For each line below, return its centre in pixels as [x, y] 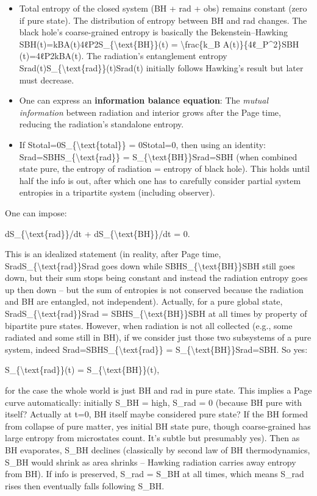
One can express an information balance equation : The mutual [144, 100]
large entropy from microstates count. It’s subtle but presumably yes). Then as [152, 438]
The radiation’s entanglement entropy [157, 56]
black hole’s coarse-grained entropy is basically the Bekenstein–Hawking [153, 32]
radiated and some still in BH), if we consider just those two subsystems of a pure [158, 337]
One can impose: [36, 212]
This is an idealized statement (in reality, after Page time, [113, 254]
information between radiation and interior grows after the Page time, [150, 112]
